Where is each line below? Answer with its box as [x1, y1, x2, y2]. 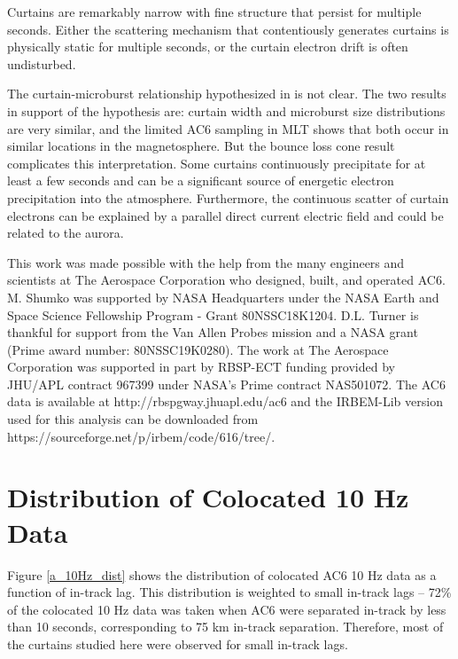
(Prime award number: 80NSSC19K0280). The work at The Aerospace [7, 340, 389, 358]
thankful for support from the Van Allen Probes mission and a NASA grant [7, 323, 418, 341]
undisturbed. [7, 54, 76, 73]
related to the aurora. [7, 224, 124, 242]
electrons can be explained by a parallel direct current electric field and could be [7, 206, 444, 224]
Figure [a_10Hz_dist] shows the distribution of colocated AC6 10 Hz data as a [7, 565, 437, 584]
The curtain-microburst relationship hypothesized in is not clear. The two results [7, 84, 446, 103]
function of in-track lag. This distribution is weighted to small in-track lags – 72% [7, 583, 452, 601]
